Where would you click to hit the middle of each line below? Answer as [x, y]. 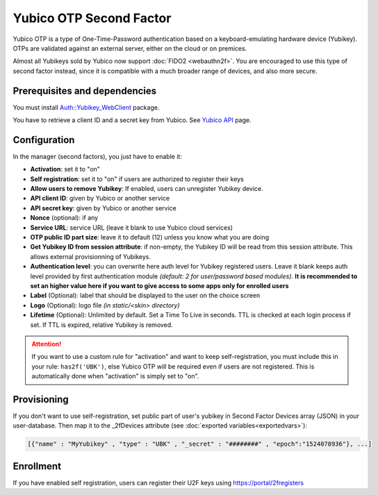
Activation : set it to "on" [65, 169]
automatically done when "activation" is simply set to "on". [115, 376]
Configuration [44, 140]
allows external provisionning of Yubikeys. [91, 256]
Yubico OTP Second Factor [92, 18]
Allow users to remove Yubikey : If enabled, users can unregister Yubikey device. [147, 189]
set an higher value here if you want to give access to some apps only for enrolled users [159, 286]
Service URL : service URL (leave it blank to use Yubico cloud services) [131, 227]
